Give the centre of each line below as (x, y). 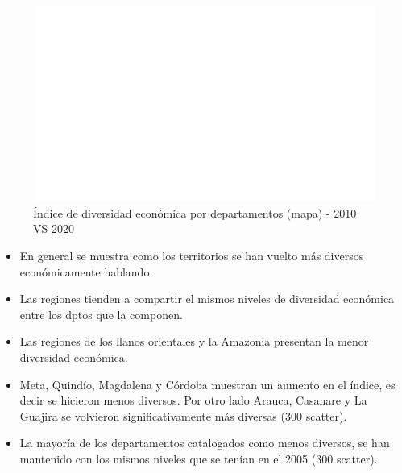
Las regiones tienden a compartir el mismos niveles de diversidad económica (207, 299)
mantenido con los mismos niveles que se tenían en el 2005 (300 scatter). (199, 458)
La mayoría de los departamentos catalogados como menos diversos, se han (205, 443)
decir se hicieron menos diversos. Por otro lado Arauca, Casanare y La (193, 400)
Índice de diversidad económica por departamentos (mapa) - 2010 (195, 212)
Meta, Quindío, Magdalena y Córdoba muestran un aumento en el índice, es (207, 384)
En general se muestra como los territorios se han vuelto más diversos (192, 255)
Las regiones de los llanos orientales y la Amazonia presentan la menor (194, 341)
